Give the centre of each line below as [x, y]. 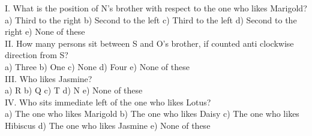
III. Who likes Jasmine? [49, 78]
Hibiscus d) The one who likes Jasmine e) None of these [108, 125]
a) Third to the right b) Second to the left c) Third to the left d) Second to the [151, 19]
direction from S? [37, 55]
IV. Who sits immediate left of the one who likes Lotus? [108, 102]
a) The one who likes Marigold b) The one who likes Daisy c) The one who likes [152, 114]
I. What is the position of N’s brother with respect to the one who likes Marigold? [156, 8]
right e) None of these [45, 31]
